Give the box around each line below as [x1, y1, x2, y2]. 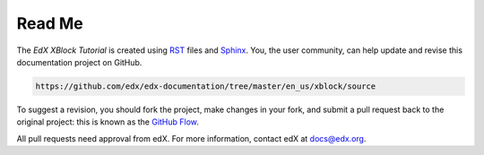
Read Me [16, 13, 84, 33]
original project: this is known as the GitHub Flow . [16, 116, 199, 127]
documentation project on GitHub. [16, 56, 143, 67]
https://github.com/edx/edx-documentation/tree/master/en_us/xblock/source [35, 81, 376, 91]
